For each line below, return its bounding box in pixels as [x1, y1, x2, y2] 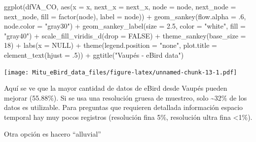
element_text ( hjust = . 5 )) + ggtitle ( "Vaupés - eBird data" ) [4, 49, 184, 60]
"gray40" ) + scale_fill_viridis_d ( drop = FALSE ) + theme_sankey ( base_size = [4, 30, 246, 40]
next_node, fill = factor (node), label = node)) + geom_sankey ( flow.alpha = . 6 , [4, 11, 246, 21]
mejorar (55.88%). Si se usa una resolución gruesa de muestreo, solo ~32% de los [4, 92, 247, 103]
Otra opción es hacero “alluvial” [4, 128, 101, 139]
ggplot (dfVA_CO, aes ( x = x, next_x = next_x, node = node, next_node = [4, 1, 236, 11]
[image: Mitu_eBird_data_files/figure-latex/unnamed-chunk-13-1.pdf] [4, 69, 237, 76]
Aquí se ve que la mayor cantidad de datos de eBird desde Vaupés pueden [4, 83, 227, 93]
